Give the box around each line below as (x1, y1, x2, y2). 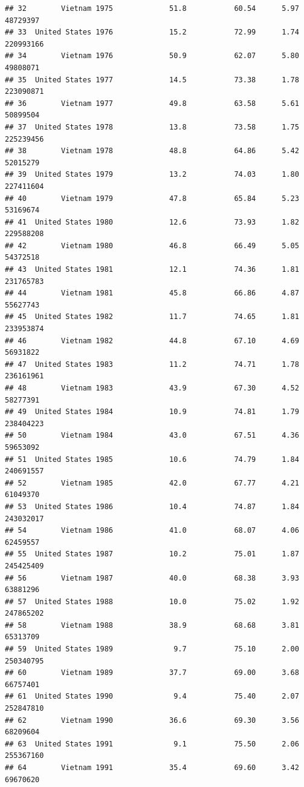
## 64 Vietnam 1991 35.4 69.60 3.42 (5, 763, 299, 772)
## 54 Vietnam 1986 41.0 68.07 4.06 (5, 526, 299, 535)
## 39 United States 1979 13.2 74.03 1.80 (5, 170, 299, 179)
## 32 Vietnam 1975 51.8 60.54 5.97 (5, 4, 299, 13)
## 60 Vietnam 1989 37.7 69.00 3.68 (5, 668, 299, 677)
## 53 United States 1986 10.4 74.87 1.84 (5, 502, 299, 511)
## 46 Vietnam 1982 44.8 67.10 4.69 (5, 336, 299, 345)
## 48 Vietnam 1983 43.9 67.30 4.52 (5, 384, 299, 392)
